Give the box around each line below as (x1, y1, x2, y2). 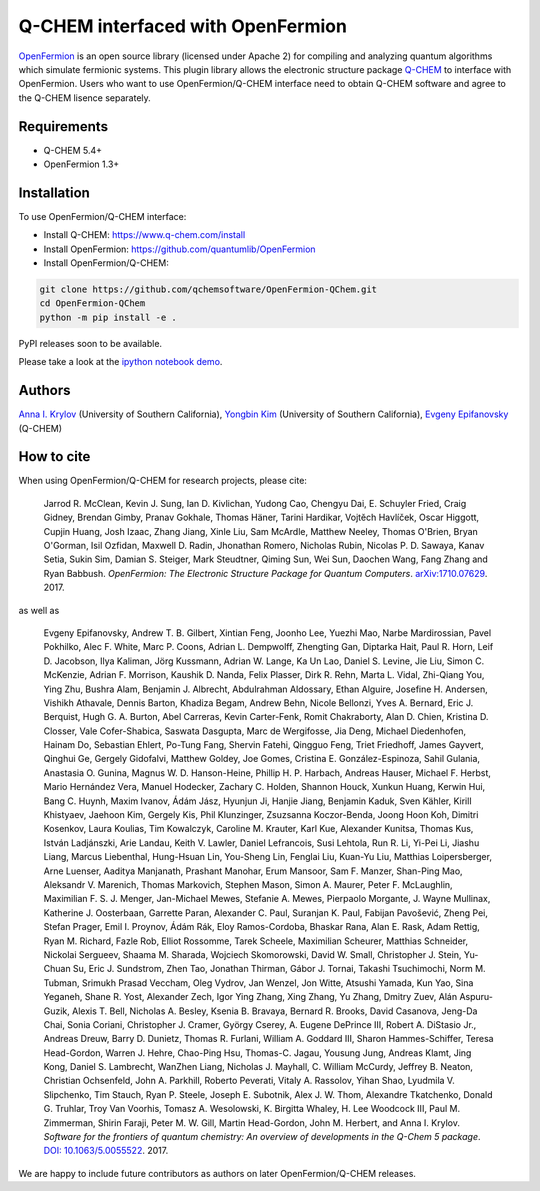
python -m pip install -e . (39, 311, 177, 323)
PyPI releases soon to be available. (18, 337, 163, 349)
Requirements (18, 118, 109, 135)
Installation (18, 184, 90, 201)
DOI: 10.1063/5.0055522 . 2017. (43, 1145, 169, 1157)
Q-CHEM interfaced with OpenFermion (18, 15, 347, 37)
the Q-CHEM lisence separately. (18, 91, 152, 104)
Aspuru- (459, 991, 494, 1003)
